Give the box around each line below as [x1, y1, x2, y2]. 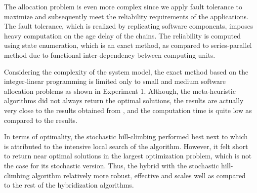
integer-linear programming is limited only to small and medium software [4, 76, 226, 86]
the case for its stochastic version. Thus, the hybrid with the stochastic [4, 160, 219, 170]
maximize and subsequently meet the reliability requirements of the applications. [4, 11, 249, 21]
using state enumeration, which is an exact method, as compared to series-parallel [4, 40, 252, 50]
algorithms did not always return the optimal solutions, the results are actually [4, 95, 244, 106]
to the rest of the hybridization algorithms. [4, 180, 134, 190]
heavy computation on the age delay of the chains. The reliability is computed [4, 30, 241, 40]
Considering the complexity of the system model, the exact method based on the [4, 66, 249, 77]
